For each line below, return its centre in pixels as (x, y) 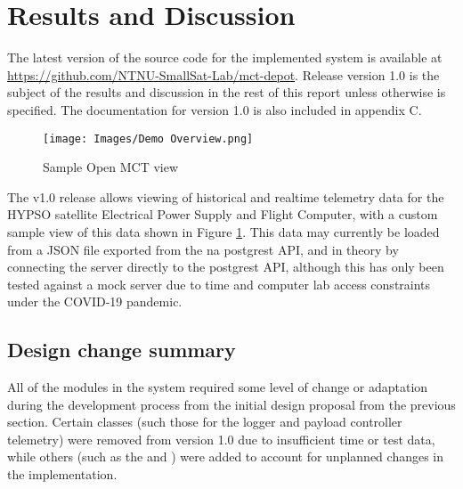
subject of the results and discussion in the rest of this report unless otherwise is (227, 92)
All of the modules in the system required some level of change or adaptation (218, 387)
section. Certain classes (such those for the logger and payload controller (205, 422)
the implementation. (62, 474)
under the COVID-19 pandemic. (95, 302)
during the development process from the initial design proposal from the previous (231, 404)
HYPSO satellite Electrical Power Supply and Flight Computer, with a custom (223, 214)
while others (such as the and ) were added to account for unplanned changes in (226, 456)
